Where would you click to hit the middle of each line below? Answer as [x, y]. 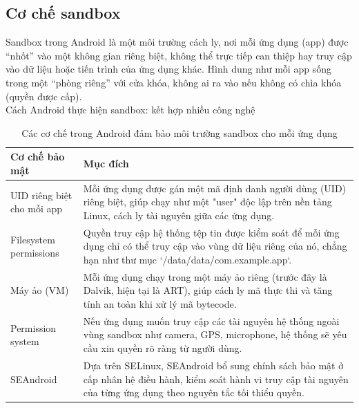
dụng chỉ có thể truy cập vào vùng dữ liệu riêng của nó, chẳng [215, 246]
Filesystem [33, 239]
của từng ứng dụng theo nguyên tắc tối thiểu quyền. [194, 392]
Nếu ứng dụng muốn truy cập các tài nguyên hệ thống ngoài [211, 321]
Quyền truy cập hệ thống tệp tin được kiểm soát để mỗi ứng [211, 232]
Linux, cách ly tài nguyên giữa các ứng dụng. [179, 215]
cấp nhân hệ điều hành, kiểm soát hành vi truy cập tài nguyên [216, 379]
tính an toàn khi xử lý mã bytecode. [160, 304]
